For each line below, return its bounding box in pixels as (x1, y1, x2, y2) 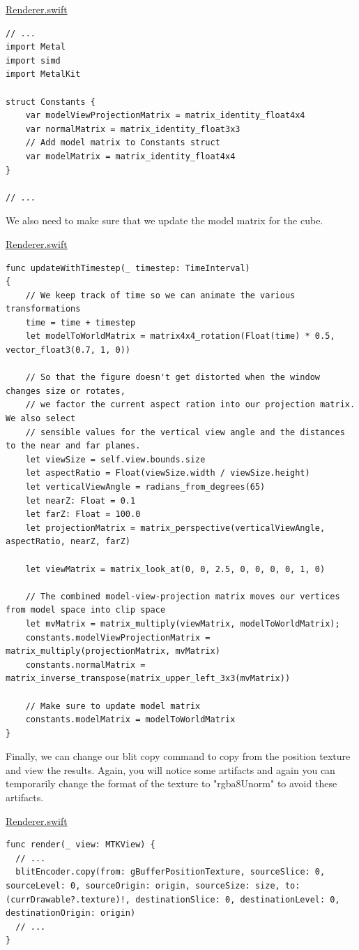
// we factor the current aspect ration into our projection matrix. (25, 400, 356, 410)
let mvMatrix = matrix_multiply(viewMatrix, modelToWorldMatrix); (25, 618, 340, 629)
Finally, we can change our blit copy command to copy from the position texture (6, 749, 351, 763)
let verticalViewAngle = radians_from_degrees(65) (25, 482, 266, 492)
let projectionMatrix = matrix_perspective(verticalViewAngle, (25, 522, 326, 533)
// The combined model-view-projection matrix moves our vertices (25, 591, 340, 601)
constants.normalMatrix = (25, 659, 146, 670)
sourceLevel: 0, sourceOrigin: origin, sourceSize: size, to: (6, 881, 300, 891)
